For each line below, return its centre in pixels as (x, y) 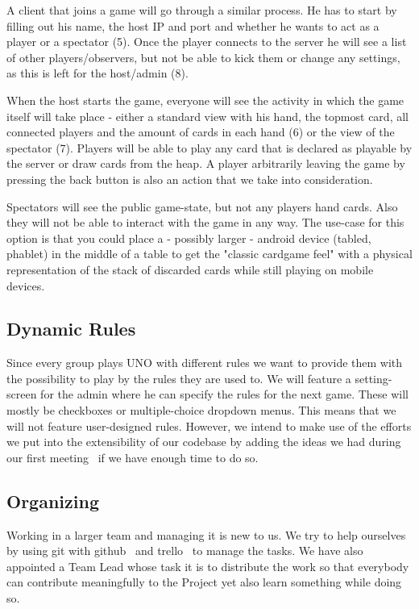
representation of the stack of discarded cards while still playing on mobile (190, 269)
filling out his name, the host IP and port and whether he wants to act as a (193, 25)
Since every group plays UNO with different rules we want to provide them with (205, 363)
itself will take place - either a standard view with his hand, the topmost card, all (207, 116)
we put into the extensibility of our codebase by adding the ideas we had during (204, 442)
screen (22, 394)
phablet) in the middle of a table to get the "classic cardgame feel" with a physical (209, 254)
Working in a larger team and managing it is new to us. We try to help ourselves (206, 534)
